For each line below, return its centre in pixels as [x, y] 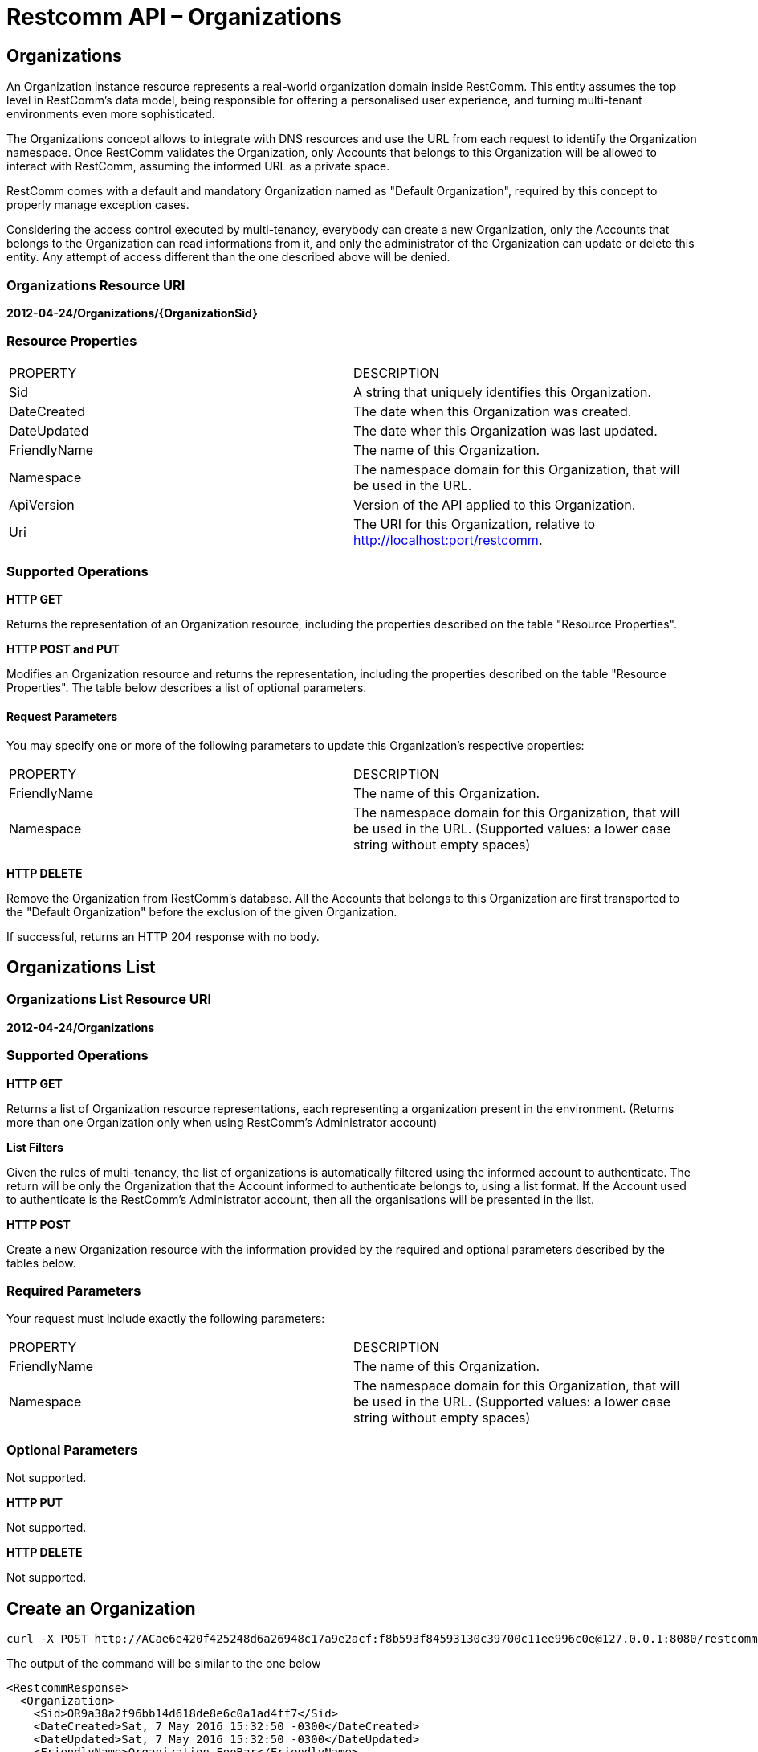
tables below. [41, 1263]
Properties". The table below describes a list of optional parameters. [187, 688]
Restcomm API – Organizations [174, 17]
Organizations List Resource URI [109, 999]
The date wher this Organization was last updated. [505, 430]
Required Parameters [74, 1290]
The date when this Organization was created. [493, 411]
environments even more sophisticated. [111, 114]
